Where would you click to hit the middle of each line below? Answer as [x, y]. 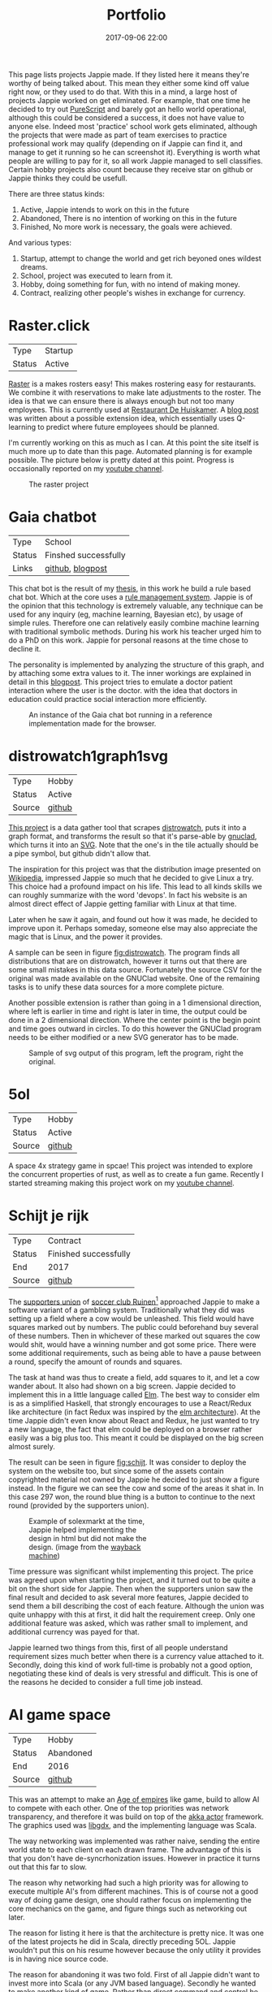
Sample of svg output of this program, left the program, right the [136, 1053]
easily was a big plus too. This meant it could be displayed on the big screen [136, 1438]
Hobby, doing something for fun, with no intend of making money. [130, 284]
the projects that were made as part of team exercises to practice [118, 135]
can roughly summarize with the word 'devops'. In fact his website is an [128, 894]
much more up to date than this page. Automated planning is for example [131, 451]
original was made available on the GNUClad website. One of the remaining [134, 978]
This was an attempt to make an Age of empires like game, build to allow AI [134, 1799]
